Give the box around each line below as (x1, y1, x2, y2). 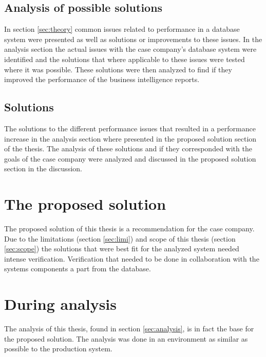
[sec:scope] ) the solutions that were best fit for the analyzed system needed (4, 243, 239, 254)
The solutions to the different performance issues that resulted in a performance (4, 123, 256, 133)
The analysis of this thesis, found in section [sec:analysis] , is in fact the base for (4, 323, 254, 334)
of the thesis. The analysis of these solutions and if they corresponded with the (4, 143, 252, 154)
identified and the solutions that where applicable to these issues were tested (4, 53, 245, 64)
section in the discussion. (4, 163, 82, 174)
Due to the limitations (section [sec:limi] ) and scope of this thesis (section (4, 233, 236, 244)
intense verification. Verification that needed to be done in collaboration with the (4, 253, 259, 264)
